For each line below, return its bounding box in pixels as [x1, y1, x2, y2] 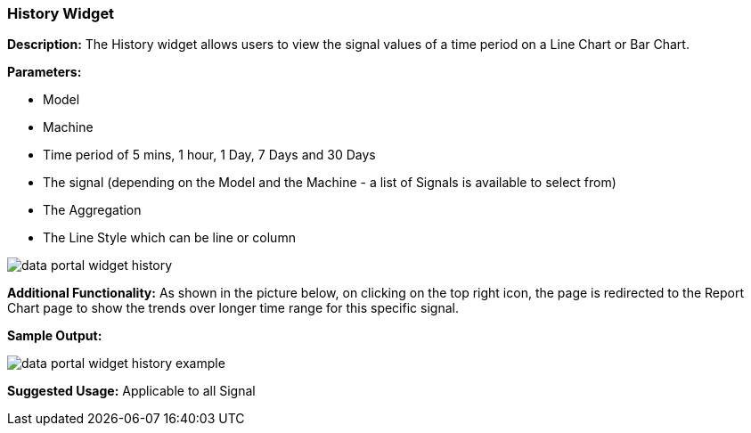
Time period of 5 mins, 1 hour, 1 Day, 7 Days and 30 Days [43, 147, 376, 163]
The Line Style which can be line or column [43, 230, 296, 246]
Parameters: [7, 64, 82, 80]
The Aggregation [43, 202, 142, 218]
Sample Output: [7, 328, 102, 344]
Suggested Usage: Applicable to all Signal [7, 383, 256, 399]
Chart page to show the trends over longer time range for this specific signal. [7, 300, 459, 316]
